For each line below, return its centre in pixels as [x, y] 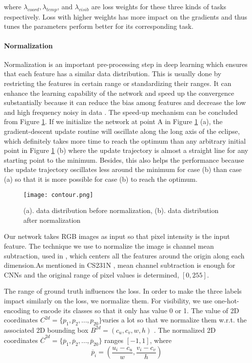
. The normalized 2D [185, 330]
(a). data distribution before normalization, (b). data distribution [121, 210]
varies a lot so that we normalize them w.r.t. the [174, 320]
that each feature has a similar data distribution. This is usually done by [113, 74]
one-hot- [227, 300]
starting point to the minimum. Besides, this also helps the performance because [124, 160]
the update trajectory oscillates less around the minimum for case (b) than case [123, 169]
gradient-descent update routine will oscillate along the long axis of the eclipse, [122, 131]
